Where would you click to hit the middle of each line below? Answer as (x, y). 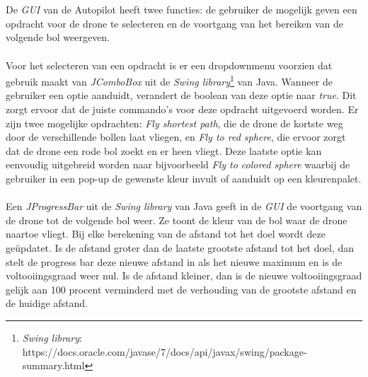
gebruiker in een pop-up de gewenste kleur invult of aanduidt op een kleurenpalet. (184, 178)
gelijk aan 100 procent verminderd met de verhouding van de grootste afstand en (181, 289)
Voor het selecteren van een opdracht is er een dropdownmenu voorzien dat (169, 65)
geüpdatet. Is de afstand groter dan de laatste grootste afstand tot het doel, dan (180, 247)
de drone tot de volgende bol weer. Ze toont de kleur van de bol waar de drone (177, 220)
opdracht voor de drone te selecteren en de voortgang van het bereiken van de (175, 23)
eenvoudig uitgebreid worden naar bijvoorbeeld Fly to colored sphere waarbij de (178, 164)
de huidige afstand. (47, 303)
